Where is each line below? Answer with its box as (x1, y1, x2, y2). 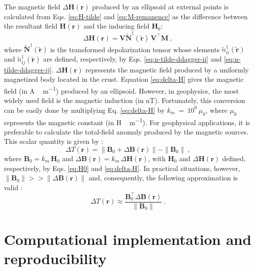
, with (148, 153, 166, 163)
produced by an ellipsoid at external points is (92, 1, 229, 11)
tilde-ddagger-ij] (4, 64, 52, 74)
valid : (4, 182, 23, 192)
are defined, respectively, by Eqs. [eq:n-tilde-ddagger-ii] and (43, 54, 222, 64)
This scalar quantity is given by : (4, 136, 103, 146)
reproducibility (4, 248, 107, 269)
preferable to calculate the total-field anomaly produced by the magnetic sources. (4, 126, 249, 136)
